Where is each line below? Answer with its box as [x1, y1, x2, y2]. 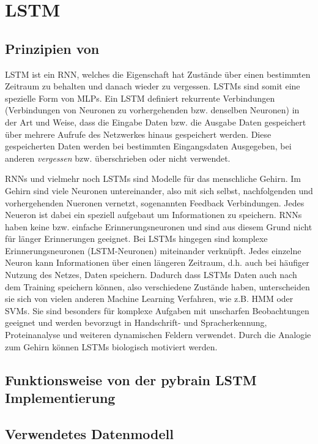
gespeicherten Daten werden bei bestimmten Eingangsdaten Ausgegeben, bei [5, 140, 292, 152]
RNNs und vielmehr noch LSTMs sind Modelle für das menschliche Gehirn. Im [5, 172, 301, 185]
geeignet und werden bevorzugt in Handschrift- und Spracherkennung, [5, 316, 267, 329]
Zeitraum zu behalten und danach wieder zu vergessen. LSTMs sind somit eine [5, 80, 300, 92]
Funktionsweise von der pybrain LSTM [5, 370, 257, 389]
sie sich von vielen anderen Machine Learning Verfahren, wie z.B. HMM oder [5, 292, 294, 305]
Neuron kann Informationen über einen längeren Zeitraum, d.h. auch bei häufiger [5, 256, 309, 269]
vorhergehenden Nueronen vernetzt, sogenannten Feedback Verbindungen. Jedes [5, 196, 305, 209]
